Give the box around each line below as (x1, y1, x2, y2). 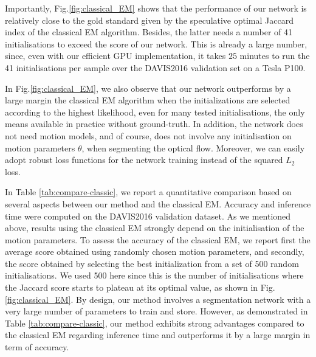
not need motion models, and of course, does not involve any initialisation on (5, 129, 292, 142)
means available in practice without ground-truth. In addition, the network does (5, 117, 303, 130)
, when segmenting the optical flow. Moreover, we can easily (81, 141, 305, 154)
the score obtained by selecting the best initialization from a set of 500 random (5, 257, 299, 269)
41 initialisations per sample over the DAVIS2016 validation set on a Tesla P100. (5, 61, 306, 74)
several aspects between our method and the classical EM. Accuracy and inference (5, 197, 311, 210)
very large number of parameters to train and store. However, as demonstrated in (5, 305, 308, 317)
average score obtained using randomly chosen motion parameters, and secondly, (5, 245, 304, 258)
